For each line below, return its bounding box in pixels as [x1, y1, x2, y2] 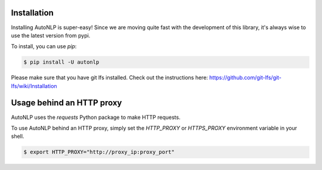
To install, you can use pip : [11, 43, 77, 50]
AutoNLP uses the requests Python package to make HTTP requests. [11, 114, 181, 121]
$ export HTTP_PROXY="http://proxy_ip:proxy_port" [23, 149, 175, 156]
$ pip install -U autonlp [23, 59, 100, 65]
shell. [11, 133, 24, 140]
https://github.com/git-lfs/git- [209, 74, 281, 81]
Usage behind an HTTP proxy [11, 98, 122, 108]
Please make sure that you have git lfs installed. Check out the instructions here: [11, 74, 208, 81]
